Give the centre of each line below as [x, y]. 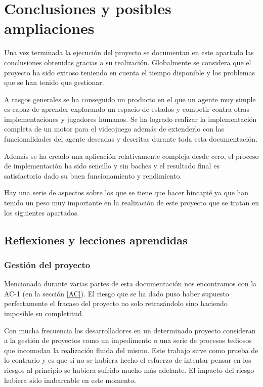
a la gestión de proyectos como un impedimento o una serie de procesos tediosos [128, 340]
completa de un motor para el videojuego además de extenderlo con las [114, 129]
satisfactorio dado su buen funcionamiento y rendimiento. [93, 175]
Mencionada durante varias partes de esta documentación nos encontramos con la [130, 284]
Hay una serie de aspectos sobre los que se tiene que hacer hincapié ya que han [126, 192]
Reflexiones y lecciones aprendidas [96, 240]
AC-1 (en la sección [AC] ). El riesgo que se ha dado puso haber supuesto [117, 293]
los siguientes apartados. [42, 212]
